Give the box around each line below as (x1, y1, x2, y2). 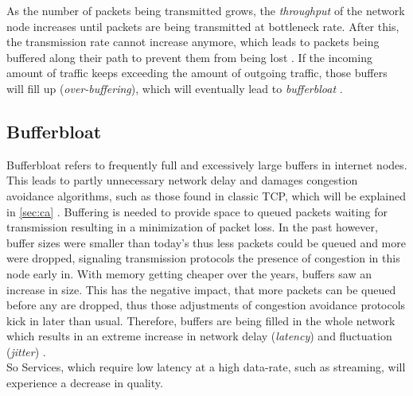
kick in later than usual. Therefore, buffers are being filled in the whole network (6, 312, 395, 328)
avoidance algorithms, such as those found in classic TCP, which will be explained (6, 187, 406, 204)
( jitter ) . (6, 343, 46, 359)
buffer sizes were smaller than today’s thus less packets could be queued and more (6, 234, 406, 250)
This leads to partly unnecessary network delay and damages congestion (6, 172, 358, 188)
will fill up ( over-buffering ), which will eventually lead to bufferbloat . (6, 80, 343, 96)
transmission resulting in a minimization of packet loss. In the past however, (6, 219, 378, 235)
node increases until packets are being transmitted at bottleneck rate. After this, (6, 17, 399, 34)
